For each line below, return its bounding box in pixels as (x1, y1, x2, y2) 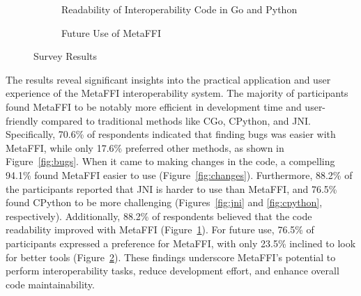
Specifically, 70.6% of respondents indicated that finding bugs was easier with (6, 127, 336, 141)
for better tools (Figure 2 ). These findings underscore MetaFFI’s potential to (6, 249, 336, 264)
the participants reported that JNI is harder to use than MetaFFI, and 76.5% (6, 181, 337, 196)
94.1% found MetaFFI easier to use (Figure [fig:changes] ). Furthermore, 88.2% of (6, 167, 353, 182)
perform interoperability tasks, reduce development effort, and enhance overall (6, 263, 339, 278)
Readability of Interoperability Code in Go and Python (61, 2, 298, 16)
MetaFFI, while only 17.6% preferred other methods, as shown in (6, 140, 284, 155)
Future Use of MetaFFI (61, 25, 162, 40)
